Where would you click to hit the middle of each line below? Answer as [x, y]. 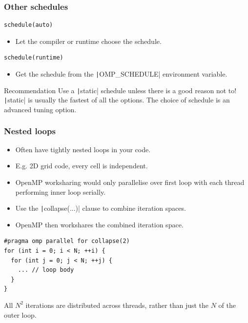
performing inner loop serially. [61, 192]
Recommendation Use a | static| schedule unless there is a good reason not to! [120, 90]
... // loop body [46, 270]
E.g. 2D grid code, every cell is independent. [82, 166]
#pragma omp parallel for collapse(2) [67, 241]
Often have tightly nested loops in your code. [83, 149]
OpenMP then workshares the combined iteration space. [99, 224]
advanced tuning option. [40, 109]
